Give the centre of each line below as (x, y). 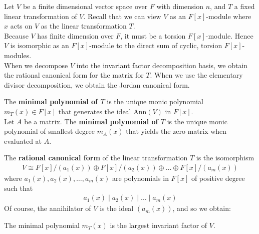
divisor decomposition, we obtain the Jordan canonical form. (97, 84)
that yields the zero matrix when (176, 131)
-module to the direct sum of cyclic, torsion (156, 45)
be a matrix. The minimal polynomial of (91, 121)
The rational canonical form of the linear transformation (96, 158)
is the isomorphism (225, 158)
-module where (229, 16)
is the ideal (117, 208)
